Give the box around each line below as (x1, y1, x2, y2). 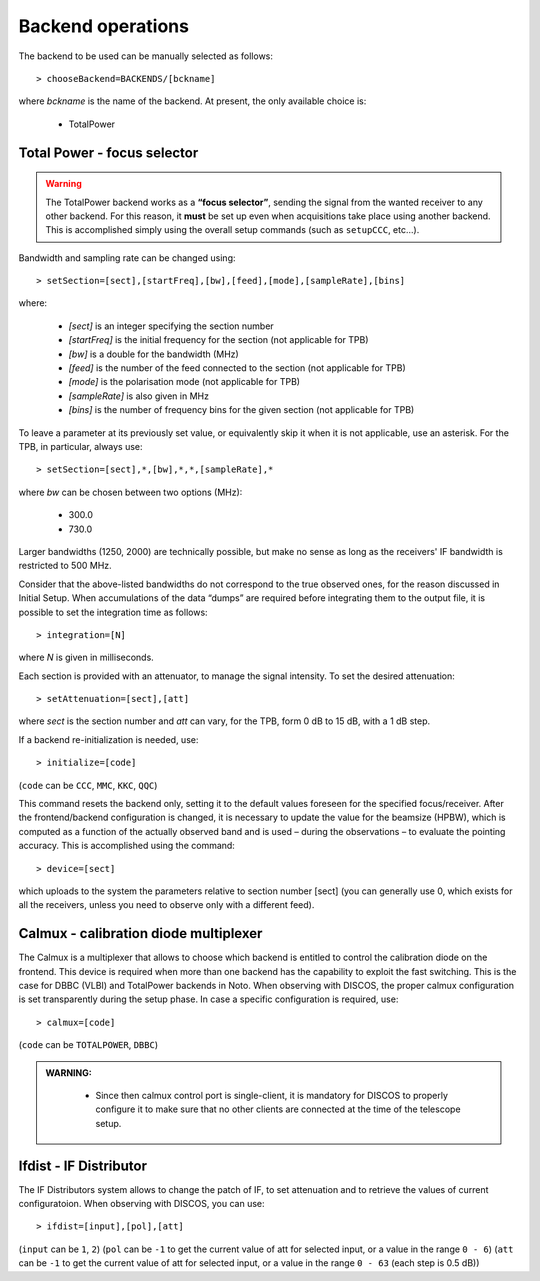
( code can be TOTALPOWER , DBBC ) (18, 1039, 159, 1051)
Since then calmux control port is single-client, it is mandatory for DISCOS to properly (95, 1090, 449, 1101)
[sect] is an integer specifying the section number (68, 320, 274, 332)
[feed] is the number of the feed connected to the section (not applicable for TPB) (68, 362, 407, 374)
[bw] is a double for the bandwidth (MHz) (68, 348, 239, 360)
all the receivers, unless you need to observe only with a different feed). (18, 899, 315, 911)
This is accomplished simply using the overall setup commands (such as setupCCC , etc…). (45, 224, 420, 236)
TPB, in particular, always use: (18, 440, 144, 452)
